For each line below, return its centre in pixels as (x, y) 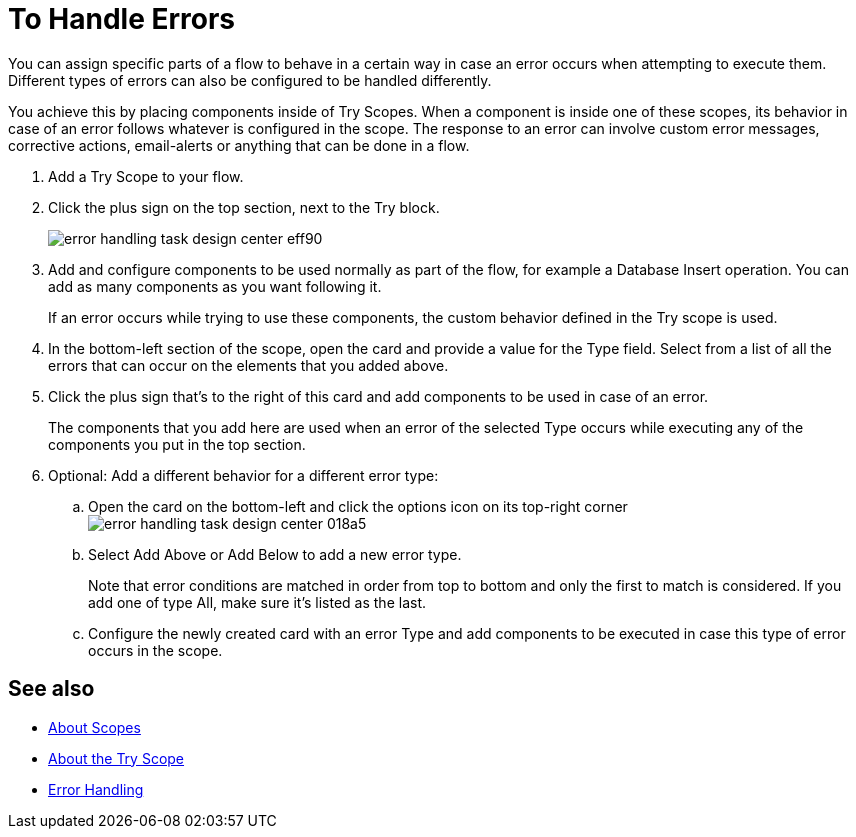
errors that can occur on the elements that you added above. (248, 365)
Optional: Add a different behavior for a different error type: (243, 475)
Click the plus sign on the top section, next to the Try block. (244, 207)
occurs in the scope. (155, 650)
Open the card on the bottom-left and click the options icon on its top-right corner (358, 506)
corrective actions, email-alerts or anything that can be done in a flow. (239, 145)
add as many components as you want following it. (215, 286)
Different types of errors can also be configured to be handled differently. (250, 80)
